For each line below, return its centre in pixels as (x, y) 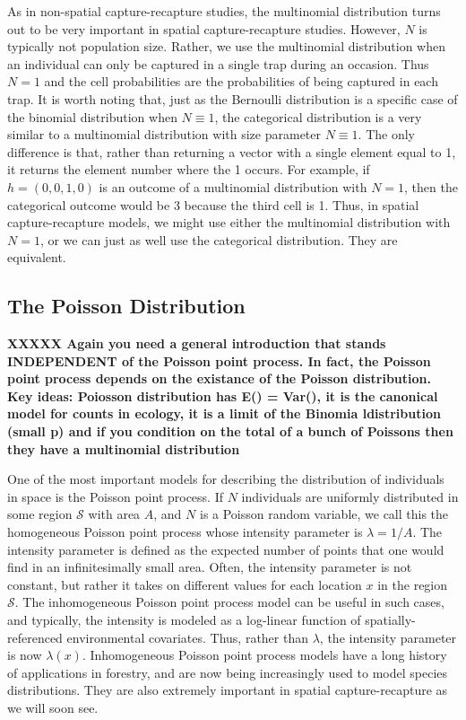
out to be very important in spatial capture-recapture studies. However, (204, 28)
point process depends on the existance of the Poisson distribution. (219, 378)
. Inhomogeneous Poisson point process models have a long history (264, 655)
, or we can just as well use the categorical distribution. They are (219, 239)
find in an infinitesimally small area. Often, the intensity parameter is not (210, 567)
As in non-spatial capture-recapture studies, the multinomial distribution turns (224, 11)
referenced (35, 637)
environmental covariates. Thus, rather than (187, 637)
